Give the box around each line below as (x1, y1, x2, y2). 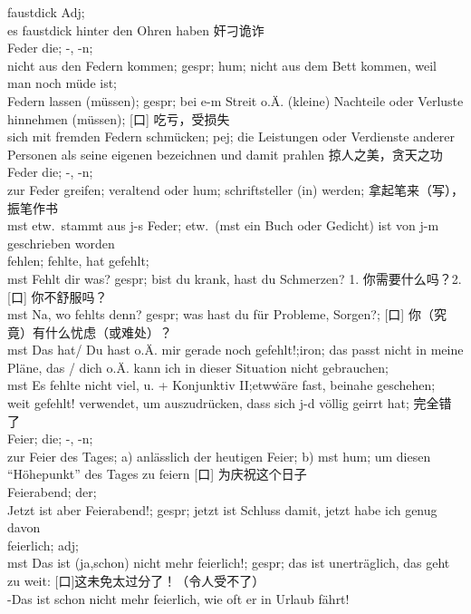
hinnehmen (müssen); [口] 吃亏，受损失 (7, 109, 230, 128)
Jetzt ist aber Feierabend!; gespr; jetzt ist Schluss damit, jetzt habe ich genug (7, 500, 437, 519)
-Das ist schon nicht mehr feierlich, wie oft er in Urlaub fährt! (7, 589, 350, 608)
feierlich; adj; (7, 535, 80, 554)
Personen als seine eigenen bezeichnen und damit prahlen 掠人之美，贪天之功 (7, 144, 443, 163)
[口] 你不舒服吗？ (7, 287, 108, 306)
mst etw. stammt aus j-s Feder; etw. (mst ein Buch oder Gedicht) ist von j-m (7, 216, 439, 235)
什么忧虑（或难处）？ (44, 322, 172, 341)
